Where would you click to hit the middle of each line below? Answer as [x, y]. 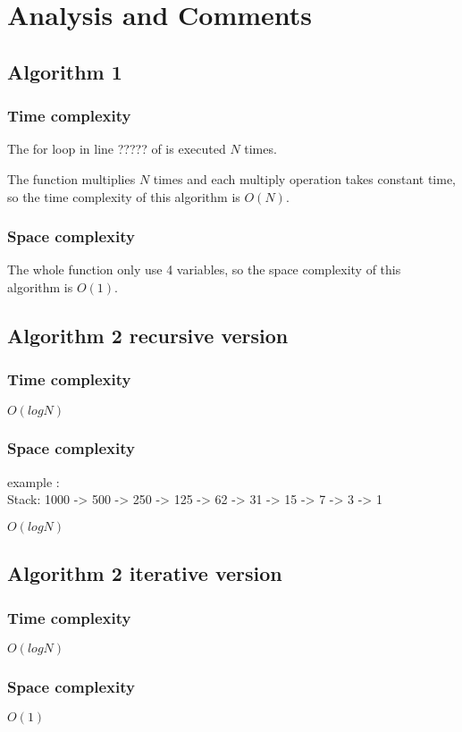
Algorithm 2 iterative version [145, 573]
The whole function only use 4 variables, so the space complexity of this [204, 269]
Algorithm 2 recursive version [148, 335]
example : [34, 481]
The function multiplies [71, 178]
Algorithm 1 [65, 71]
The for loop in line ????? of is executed [117, 149]
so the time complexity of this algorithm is [124, 196]
